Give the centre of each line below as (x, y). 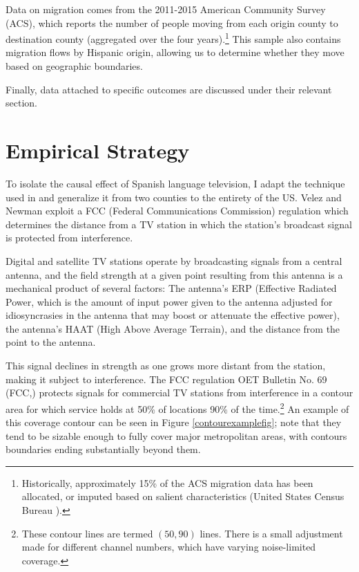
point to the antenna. (51, 342)
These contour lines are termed (87, 533)
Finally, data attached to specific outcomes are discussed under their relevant (169, 89)
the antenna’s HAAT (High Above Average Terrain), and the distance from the (173, 328)
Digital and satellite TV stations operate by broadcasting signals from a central (174, 260)
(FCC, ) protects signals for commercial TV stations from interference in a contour (179, 393)
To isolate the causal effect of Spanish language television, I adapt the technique (175, 183)
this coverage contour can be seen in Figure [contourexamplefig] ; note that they (174, 422)
